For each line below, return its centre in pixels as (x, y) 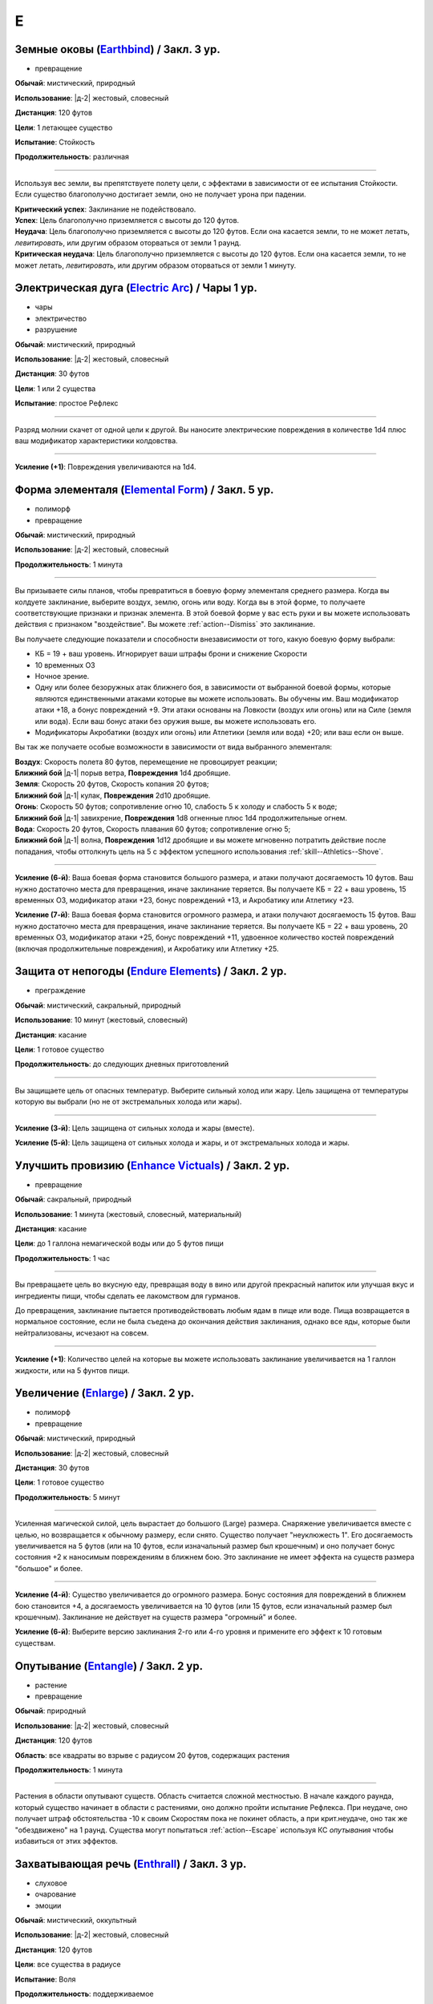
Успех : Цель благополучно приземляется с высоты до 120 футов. (127, 220)
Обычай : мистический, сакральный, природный (98, 1005)
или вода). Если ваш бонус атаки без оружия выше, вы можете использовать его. (176, 721)
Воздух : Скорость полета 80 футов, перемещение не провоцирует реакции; (146, 762)
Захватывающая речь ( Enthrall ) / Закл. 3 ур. (131, 1864)
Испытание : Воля (45, 1979)
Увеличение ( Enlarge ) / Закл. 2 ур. (105, 1394)
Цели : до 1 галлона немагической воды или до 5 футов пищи (119, 1243)
